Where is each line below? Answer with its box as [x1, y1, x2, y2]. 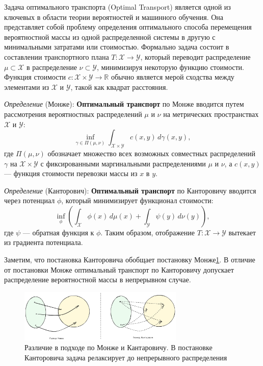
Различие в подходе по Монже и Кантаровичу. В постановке [24, 342, 213, 353]
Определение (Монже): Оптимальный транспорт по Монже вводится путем [4, 99, 244, 109]
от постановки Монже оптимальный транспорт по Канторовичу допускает [4, 264, 234, 275]
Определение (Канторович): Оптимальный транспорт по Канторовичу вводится [4, 185, 256, 196]
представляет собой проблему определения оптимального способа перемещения [4, 21, 252, 32]
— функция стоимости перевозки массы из [4, 168, 138, 179]
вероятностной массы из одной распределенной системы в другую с [4, 31, 216, 42]
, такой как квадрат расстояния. [70, 81, 168, 92]
